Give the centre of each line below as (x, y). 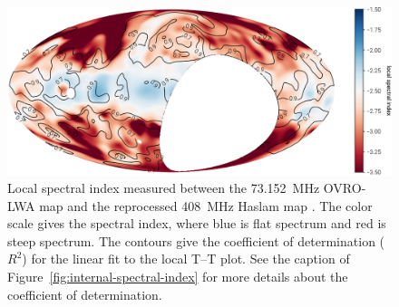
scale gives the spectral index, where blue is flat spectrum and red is (197, 223)
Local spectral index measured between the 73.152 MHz (164, 188)
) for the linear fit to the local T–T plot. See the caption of (186, 259)
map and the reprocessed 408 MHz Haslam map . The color (206, 205)
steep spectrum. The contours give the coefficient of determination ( (196, 240)
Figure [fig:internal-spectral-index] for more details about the (178, 277)
